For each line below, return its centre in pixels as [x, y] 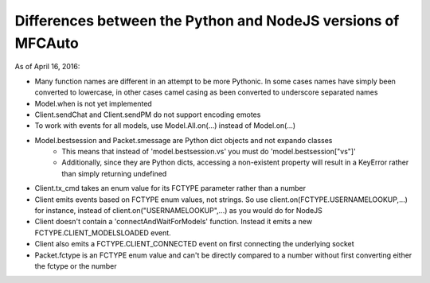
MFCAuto [47, 43]
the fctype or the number [76, 266]
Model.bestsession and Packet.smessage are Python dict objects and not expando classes [184, 140]
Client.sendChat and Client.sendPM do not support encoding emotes [148, 114]
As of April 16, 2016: [47, 67]
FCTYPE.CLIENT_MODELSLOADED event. [103, 233]
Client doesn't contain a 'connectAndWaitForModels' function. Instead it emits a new [174, 222]
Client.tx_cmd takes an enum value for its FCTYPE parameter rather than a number [170, 188]
